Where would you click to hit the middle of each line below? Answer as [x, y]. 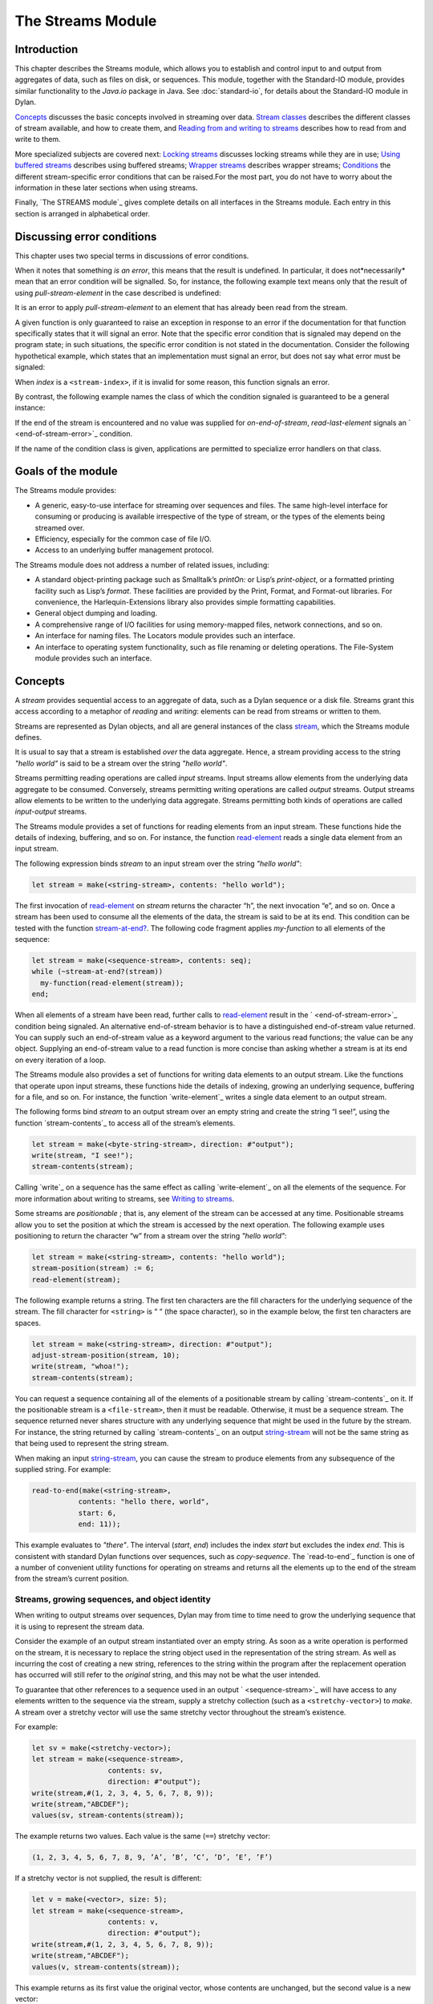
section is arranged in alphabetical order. [83, 213]
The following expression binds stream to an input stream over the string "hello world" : [158, 863]
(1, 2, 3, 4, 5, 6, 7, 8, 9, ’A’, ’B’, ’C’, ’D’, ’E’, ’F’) [152, 1857]
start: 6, [97, 1513]
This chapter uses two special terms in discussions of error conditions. [132, 256]
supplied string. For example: [63, 1469]
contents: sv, [136, 1770]
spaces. [28, 1323]
